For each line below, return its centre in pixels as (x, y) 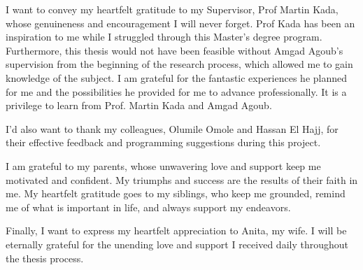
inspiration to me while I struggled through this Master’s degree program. (164, 37)
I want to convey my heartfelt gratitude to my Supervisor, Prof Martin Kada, (172, 9)
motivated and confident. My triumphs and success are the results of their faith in (182, 179)
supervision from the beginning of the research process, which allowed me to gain (179, 64)
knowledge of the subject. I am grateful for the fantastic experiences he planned (177, 77)
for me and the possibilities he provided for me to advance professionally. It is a (176, 91)
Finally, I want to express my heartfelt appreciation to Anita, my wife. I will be (176, 230)
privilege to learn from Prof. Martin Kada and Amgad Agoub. (139, 105)
